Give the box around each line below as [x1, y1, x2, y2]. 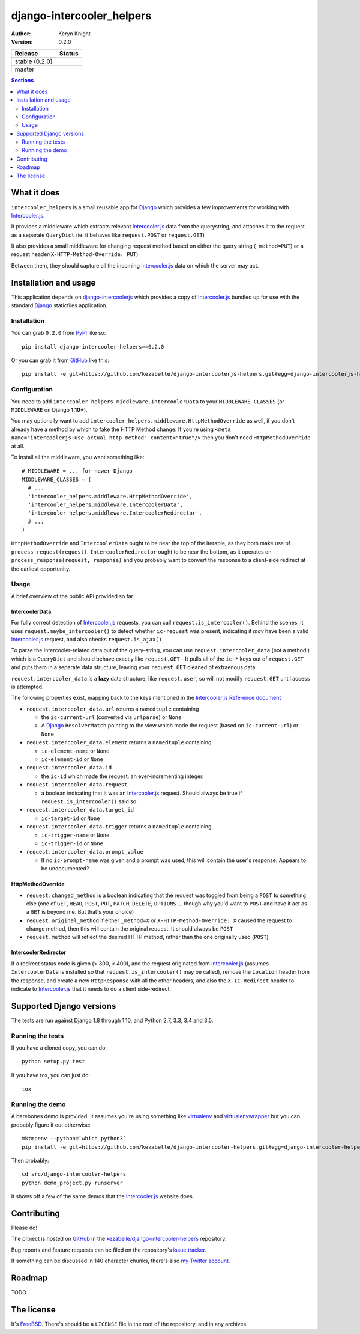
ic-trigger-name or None [41, 831, 110, 839]
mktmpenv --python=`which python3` [22, 1135, 127, 1142]
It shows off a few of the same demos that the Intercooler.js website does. [11, 1193, 194, 1200]
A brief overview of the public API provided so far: [11, 592, 135, 599]
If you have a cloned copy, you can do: [11, 1044, 107, 1051]
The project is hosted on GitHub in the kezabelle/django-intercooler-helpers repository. [11, 1235, 227, 1243]
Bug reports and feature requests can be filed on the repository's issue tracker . [11, 1246, 207, 1253]
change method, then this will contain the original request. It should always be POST [26, 925, 233, 932]
